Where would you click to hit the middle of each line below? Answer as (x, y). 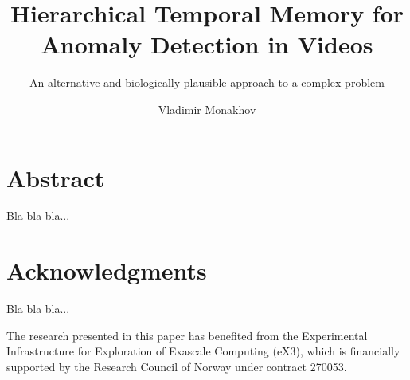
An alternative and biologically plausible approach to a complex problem (207, 82)
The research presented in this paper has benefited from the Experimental (187, 335)
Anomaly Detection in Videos (207, 44)
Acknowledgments (107, 270)
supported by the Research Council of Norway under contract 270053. (177, 366)
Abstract (56, 177)
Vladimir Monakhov (207, 109)
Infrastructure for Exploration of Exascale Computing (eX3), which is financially (203, 351)
